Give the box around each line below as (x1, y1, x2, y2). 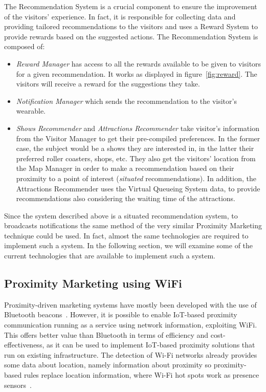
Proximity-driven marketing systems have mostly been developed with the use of (4, 299, 257, 310)
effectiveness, (4, 339, 45, 350)
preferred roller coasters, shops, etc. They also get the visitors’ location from (16, 153, 256, 163)
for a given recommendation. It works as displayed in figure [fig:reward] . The (16, 68, 257, 79)
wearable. (16, 105, 46, 116)
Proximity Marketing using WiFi (4, 275, 182, 291)
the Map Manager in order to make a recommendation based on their (16, 163, 234, 173)
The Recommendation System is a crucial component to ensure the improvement (4, 1, 257, 11)
